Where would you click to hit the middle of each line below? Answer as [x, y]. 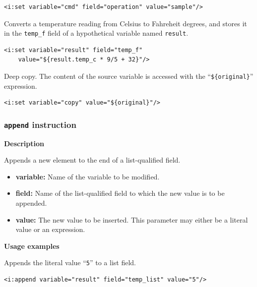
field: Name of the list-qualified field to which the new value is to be [120, 193]
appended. [31, 203]
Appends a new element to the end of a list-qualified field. [92, 160]
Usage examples [32, 246]
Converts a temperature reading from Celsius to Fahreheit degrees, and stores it [126, 23]
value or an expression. [50, 229]
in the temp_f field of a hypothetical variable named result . [96, 33]
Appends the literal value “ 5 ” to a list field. [70, 262]
